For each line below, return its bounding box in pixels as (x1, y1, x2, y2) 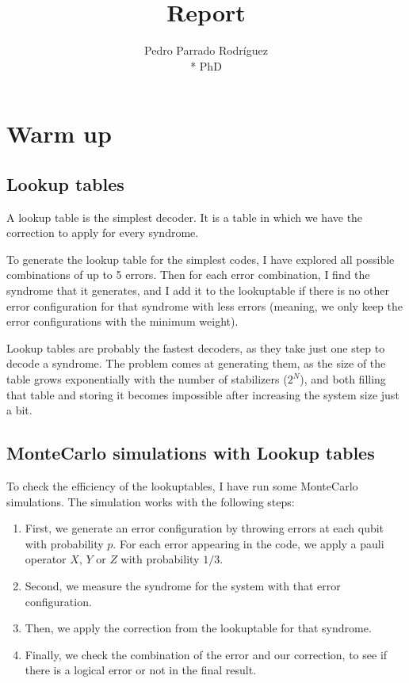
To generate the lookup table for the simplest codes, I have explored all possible (6, 250, 395, 267)
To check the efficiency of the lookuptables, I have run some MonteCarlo (6, 478, 358, 494)
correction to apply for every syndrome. (6, 224, 199, 241)
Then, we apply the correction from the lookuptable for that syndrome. (25, 620, 372, 636)
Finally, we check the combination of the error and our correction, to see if (25, 646, 388, 662)
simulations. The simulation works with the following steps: (6, 493, 295, 509)
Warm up (6, 117, 112, 150)
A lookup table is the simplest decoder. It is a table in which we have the (6, 208, 363, 225)
